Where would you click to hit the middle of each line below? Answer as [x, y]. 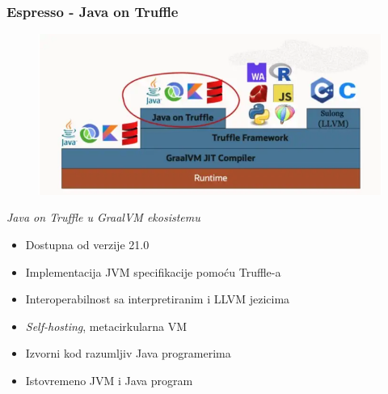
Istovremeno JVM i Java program [109, 380]
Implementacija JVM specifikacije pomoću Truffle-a [153, 271]
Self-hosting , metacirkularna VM [106, 326]
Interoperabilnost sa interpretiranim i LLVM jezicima [158, 299]
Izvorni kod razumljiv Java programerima [128, 353]
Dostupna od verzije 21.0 [87, 244]
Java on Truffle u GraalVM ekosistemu [103, 217]
